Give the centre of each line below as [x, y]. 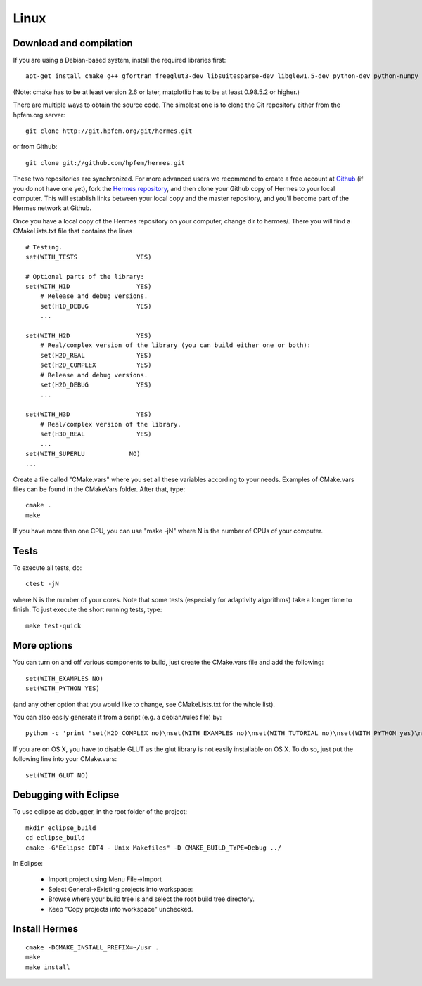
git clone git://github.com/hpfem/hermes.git [105, 163]
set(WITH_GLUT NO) [57, 775]
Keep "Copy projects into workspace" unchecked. [121, 909]
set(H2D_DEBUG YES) [96, 385]
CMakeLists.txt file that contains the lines [73, 231]
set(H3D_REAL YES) [96, 434]
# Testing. [44, 247]
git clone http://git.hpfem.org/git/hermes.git [109, 131]
